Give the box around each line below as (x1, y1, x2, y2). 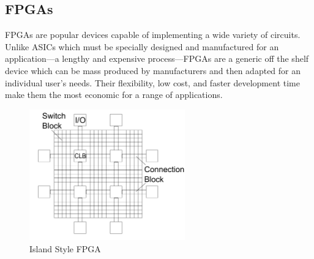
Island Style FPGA (29, 242, 101, 255)
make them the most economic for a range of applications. (5, 88, 223, 101)
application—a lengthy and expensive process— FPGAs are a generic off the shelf (5, 52, 309, 65)
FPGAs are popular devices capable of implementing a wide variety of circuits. (5, 28, 301, 41)
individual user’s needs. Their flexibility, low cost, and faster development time (5, 76, 300, 89)
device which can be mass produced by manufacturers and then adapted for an (5, 64, 301, 77)
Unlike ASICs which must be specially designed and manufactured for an (5, 40, 279, 53)
